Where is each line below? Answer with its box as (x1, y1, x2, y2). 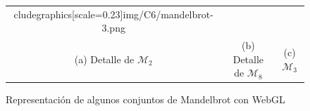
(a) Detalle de (74, 51, 135, 66)
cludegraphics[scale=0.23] (13, 6, 123, 21)
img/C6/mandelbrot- (123, 6, 213, 21)
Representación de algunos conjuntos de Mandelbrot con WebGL (6, 92, 285, 107)
